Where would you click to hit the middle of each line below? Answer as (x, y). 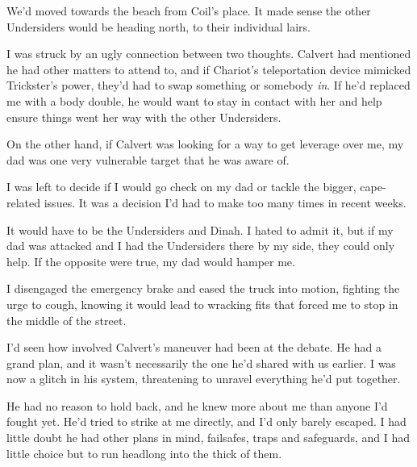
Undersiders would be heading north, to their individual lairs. (158, 26)
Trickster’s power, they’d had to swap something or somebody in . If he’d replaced (208, 85)
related (24, 202)
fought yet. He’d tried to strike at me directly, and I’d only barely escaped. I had (206, 421)
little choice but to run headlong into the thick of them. (144, 453)
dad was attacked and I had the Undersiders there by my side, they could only (201, 246)
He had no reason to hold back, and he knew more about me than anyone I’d (197, 405)
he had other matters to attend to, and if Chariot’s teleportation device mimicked (209, 69)
